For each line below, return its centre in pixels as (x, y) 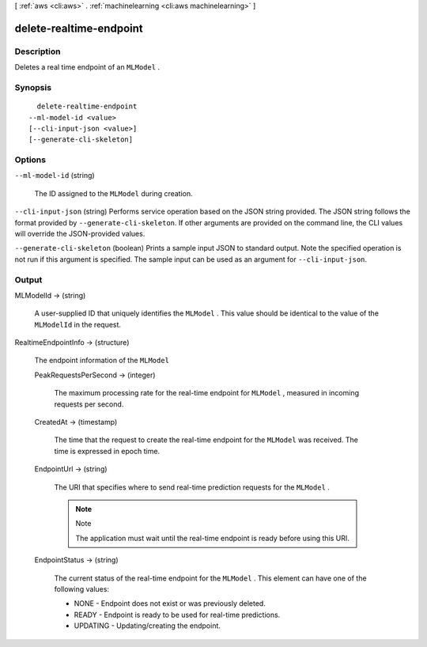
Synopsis (33, 87)
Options (30, 160)
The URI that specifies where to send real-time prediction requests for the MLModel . (192, 487)
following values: (82, 588)
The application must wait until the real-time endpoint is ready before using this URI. (212, 538)
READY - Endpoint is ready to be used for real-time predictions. (177, 615)
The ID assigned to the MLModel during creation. (113, 193)
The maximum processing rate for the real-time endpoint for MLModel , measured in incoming (207, 393)
